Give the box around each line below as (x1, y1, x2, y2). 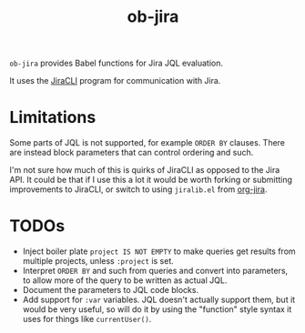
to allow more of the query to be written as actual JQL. (22, 275, 228, 286)
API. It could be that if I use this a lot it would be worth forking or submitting (9, 175, 293, 186)
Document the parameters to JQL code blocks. (22, 285, 198, 296)
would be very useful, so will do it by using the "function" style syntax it (22, 304, 292, 315)
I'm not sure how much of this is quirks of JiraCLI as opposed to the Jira (9, 165, 280, 176)
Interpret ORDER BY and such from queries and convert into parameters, (22, 266, 289, 277)
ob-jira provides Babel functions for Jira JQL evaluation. (9, 57, 224, 69)
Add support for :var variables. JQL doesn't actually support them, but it (22, 294, 296, 306)
